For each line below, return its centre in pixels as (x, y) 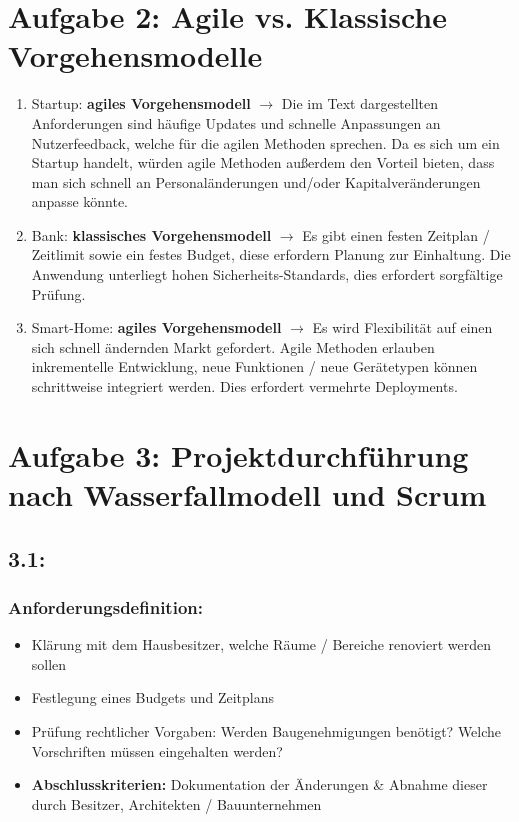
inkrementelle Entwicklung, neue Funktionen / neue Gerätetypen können (254, 366)
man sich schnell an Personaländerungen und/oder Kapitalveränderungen (256, 181)
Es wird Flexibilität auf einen (402, 327)
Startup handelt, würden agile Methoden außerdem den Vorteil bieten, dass (263, 162)
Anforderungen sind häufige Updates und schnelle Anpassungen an (236, 122)
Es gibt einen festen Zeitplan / (396, 234)
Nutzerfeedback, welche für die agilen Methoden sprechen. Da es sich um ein (265, 142)
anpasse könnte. (80, 201)
